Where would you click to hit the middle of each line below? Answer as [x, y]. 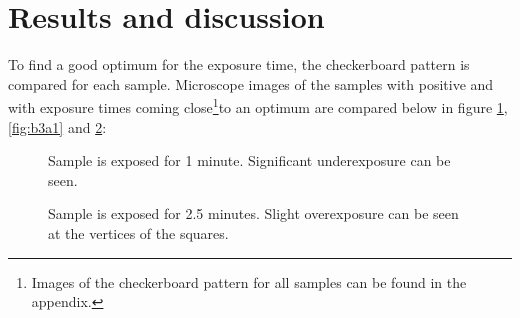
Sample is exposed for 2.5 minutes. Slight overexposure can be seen [253, 213]
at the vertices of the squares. [138, 232]
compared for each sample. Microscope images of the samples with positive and [251, 83]
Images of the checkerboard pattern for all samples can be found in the [249, 281]
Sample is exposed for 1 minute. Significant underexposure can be [249, 160]
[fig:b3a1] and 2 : [57, 126]
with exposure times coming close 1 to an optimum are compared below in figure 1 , [258, 105]
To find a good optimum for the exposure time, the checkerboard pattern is [239, 64]
